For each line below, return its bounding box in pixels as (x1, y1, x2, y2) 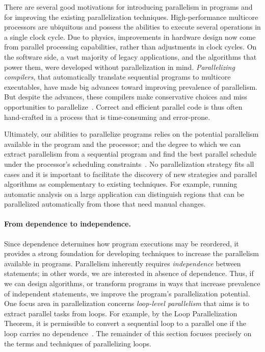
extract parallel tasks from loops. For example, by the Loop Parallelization (4, 308, 237, 318)
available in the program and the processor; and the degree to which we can (4, 138, 241, 149)
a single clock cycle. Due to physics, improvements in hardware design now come (4, 31, 256, 42)
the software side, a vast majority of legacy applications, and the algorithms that (4, 51, 257, 62)
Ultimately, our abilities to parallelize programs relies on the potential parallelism (4, 129, 259, 139)
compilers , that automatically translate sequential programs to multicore (4, 71, 231, 82)
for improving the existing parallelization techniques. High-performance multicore (4, 11, 258, 22)
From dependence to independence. (4, 218, 131, 229)
